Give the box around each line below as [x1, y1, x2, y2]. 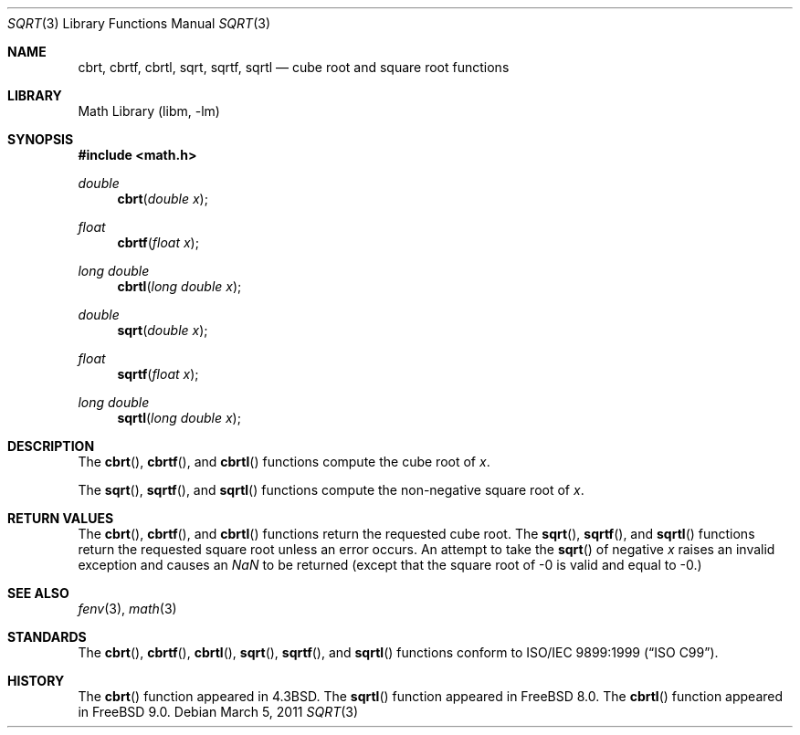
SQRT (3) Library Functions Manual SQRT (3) [7, 16, 270, 31]
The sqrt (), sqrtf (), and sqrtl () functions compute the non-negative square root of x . [78, 482, 584, 498]
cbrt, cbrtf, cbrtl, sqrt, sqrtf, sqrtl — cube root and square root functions [78, 59, 510, 75]
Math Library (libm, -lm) [78, 103, 220, 119]
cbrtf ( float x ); [117, 235, 199, 250]
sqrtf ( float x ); [117, 366, 199, 382]
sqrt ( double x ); [117, 322, 208, 338]
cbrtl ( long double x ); [117, 278, 242, 294]
